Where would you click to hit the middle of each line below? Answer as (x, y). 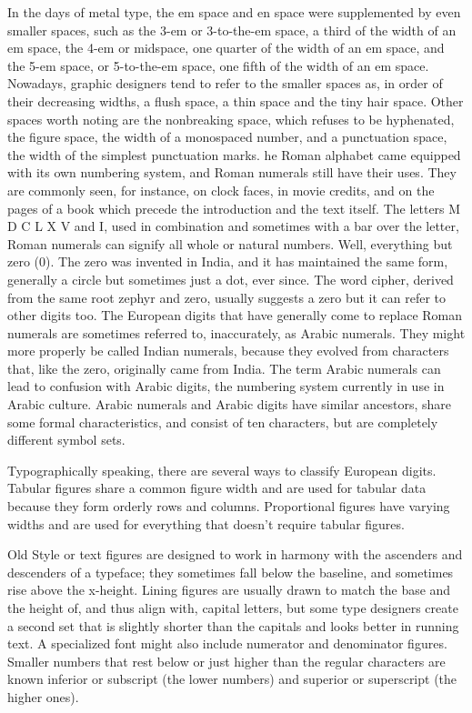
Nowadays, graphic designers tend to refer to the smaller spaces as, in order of (225, 83)
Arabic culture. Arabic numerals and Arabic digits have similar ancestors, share (230, 404)
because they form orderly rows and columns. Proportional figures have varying (229, 506)
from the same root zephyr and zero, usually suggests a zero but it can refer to (227, 297)
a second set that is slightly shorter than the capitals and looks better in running (233, 625)
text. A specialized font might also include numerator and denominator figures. (227, 643)
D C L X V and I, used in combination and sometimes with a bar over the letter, (233, 226)
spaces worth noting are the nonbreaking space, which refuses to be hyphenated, (231, 119)
